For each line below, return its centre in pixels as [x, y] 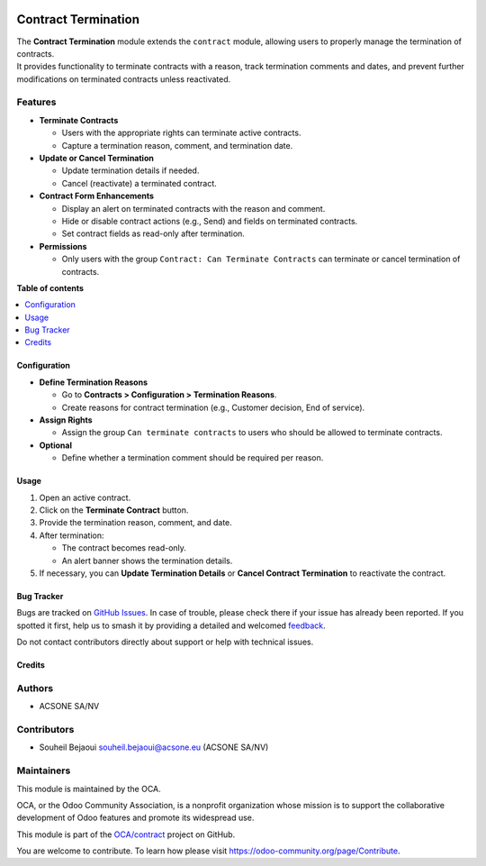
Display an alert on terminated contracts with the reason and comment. [193, 208]
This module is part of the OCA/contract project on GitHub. [126, 834]
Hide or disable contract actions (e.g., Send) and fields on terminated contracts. [210, 221]
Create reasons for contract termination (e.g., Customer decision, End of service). [213, 407]
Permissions [63, 246]
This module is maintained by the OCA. [89, 789]
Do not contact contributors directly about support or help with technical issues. [165, 642]
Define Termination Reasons [94, 382]
